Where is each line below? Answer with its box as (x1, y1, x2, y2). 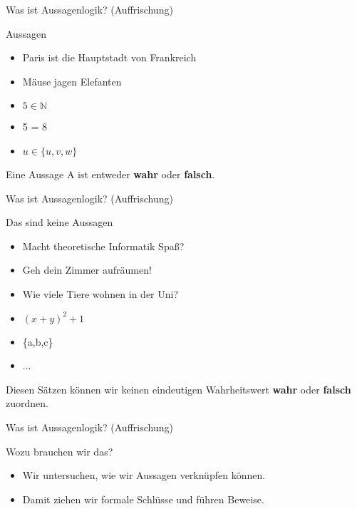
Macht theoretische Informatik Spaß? (22, 238, 185, 253)
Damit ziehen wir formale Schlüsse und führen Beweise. (22, 491, 264, 506)
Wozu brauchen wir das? (6, 443, 113, 458)
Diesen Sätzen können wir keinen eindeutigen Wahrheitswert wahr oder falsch (6, 381, 351, 396)
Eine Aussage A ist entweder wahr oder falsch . (6, 166, 215, 181)
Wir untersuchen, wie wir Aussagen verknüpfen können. (22, 468, 266, 483)
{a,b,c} (22, 334, 53, 349)
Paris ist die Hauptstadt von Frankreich (22, 50, 197, 65)
